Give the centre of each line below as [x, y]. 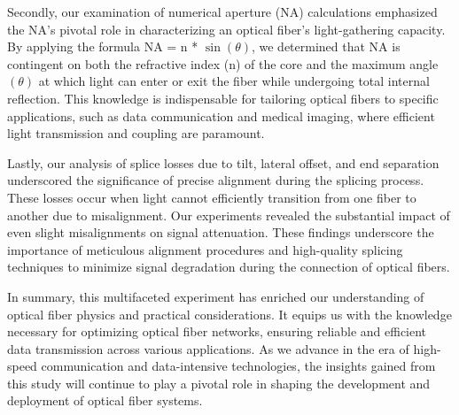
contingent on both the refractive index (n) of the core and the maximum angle [223, 63]
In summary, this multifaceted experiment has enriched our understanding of [216, 296]
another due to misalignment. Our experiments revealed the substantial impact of [229, 215]
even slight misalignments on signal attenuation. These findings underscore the [221, 232]
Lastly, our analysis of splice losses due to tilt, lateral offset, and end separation [223, 162]
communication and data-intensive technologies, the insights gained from [238, 366]
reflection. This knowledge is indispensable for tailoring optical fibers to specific [223, 98]
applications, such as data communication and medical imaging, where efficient [221, 115]
